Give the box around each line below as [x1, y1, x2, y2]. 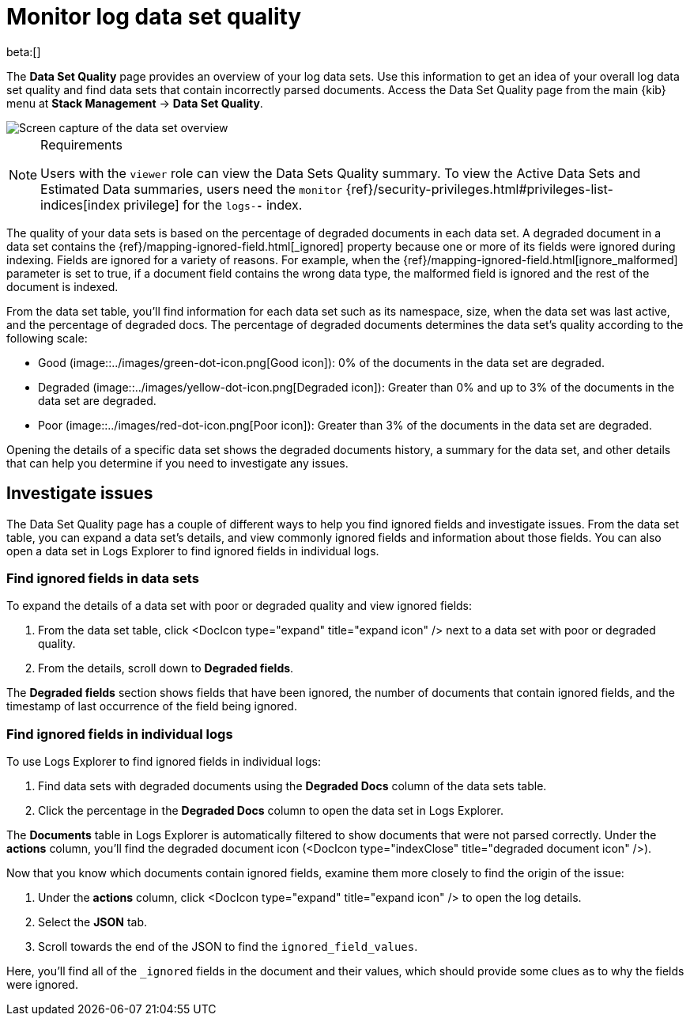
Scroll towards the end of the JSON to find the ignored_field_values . [38, 940, 418, 954]
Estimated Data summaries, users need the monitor [40, 180, 343, 197]
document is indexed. [6, 279, 119, 293]
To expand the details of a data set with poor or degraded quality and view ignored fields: [6, 599, 473, 613]
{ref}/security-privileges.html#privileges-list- [345, 180, 613, 197]
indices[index [40, 196, 120, 213]
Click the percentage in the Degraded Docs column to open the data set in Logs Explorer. [38, 804, 503, 818]
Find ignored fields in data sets [6, 570, 199, 586]
